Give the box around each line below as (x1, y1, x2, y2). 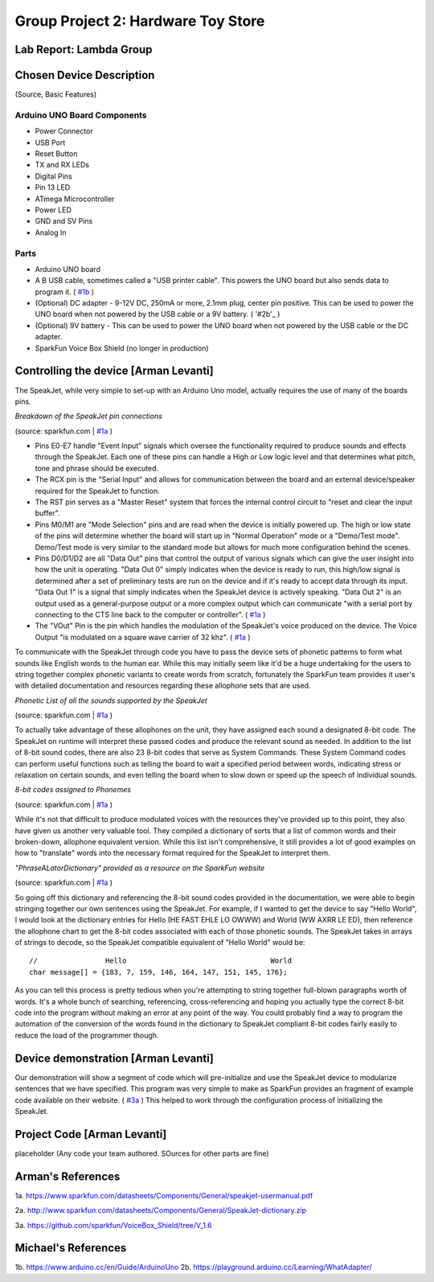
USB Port (35, 138, 66, 147)
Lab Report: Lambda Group (14, 43, 153, 56)
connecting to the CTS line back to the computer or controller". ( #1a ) (35, 610, 266, 619)
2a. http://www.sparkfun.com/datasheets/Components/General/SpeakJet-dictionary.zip (14, 1206, 307, 1215)
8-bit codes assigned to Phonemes (14, 785, 132, 795)
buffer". (35, 508, 60, 518)
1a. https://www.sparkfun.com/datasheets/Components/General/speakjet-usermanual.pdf (14, 1190, 313, 1200)
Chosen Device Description (14, 68, 155, 82)
